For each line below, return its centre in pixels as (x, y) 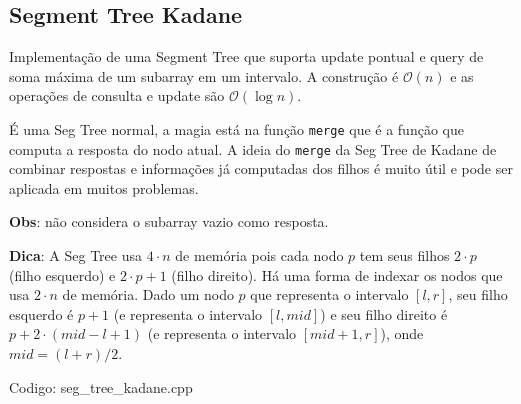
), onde (402, 333)
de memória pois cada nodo (259, 255)
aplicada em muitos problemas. (104, 187)
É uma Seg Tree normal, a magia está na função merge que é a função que (236, 128)
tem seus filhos (404, 255)
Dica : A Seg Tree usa (76, 255)
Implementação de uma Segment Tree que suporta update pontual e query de (246, 56)
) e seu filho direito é (384, 313)
